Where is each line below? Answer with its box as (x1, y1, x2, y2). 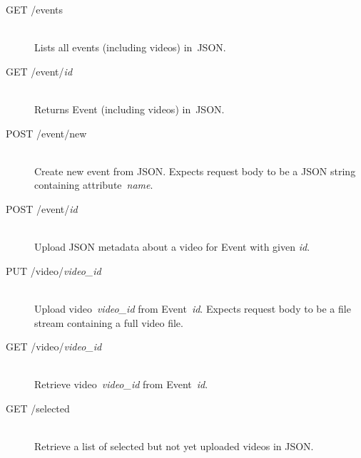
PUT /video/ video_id (6, 263, 101, 278)
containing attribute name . (34, 177, 153, 192)
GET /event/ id (6, 63, 73, 78)
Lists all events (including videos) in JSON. (34, 40, 226, 55)
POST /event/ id (6, 201, 78, 216)
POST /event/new (6, 125, 87, 140)
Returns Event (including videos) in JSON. (34, 101, 225, 116)
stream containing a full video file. (34, 315, 183, 330)
